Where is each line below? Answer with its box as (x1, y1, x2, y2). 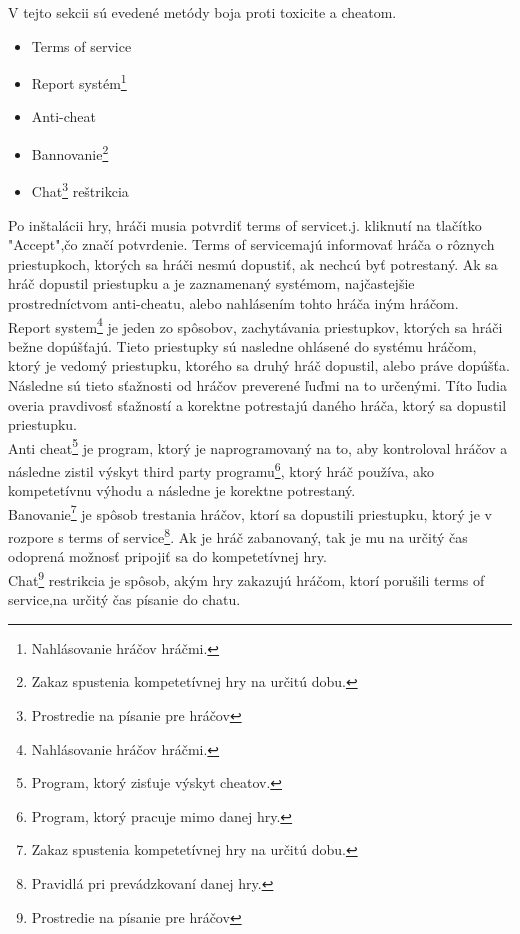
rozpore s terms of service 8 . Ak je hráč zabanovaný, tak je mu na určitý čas (8, 524, 468, 547)
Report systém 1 (31, 70, 127, 93)
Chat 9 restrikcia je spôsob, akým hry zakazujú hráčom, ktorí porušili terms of (8, 566, 485, 590)
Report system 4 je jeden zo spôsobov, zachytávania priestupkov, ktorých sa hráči (8, 313, 503, 337)
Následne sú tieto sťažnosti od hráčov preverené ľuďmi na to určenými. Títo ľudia (8, 374, 508, 395)
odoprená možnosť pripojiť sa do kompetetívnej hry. (8, 546, 327, 567)
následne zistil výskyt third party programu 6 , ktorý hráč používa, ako (8, 457, 434, 481)
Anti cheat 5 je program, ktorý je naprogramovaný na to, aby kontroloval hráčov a (8, 434, 508, 458)
